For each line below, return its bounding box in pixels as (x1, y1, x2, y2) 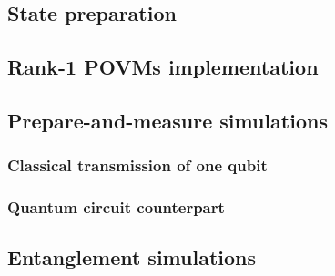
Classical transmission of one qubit (7, 154, 268, 177)
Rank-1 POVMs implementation (7, 53, 319, 81)
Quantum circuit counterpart (7, 196, 225, 219)
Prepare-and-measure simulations (7, 106, 328, 134)
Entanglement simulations (7, 243, 257, 271)
